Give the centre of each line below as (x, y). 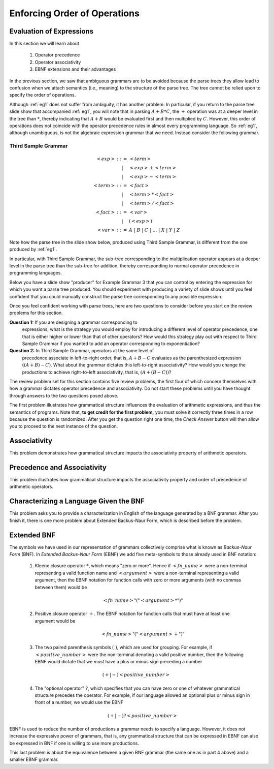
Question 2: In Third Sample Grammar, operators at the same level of (82, 351)
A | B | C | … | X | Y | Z (154, 230)
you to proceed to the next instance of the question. (64, 426)
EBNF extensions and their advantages (75, 69)
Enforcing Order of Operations (74, 13)
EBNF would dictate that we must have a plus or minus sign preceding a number (118, 661)
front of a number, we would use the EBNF (79, 702)
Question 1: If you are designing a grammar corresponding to (74, 322)
